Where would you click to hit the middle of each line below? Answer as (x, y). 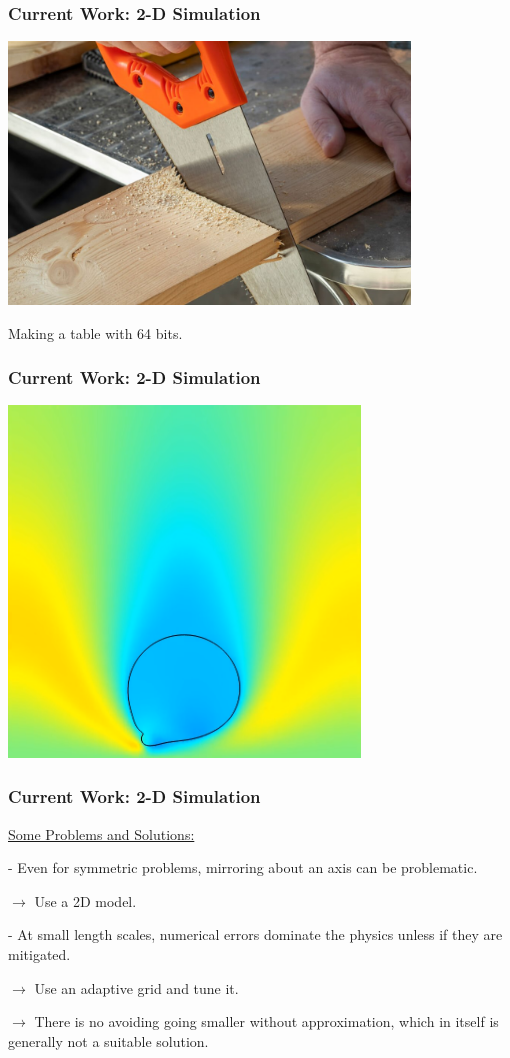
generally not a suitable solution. (108, 1040)
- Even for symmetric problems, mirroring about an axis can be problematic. (243, 867)
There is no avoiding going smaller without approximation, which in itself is (266, 1021)
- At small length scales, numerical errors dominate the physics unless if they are (255, 934)
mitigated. (39, 953)
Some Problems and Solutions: (101, 833)
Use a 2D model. (85, 900)
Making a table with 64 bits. (95, 332)
